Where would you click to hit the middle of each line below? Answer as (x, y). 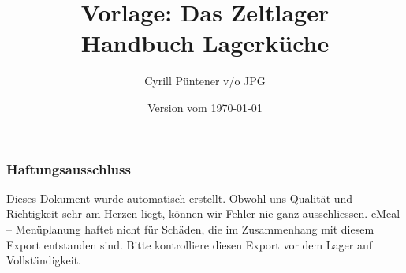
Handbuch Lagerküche (205, 43)
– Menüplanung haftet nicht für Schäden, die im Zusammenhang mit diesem (190, 228)
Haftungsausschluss (69, 168)
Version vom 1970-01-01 (205, 107)
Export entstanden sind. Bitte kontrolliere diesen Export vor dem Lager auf (190, 244)
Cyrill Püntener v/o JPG (205, 81)
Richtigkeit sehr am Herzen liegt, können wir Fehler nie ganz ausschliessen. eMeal (203, 213)
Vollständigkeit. (44, 260)
